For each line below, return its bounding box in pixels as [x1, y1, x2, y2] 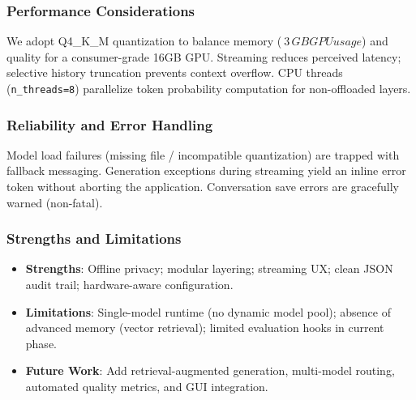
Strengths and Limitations [6, 228, 182, 249]
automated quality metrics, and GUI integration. [25, 378, 268, 395]
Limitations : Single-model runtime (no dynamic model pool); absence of [25, 303, 391, 320]
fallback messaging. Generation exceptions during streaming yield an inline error [6, 162, 406, 179]
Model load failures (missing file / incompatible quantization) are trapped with [6, 146, 400, 163]
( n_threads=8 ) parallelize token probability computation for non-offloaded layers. [6, 80, 411, 96]
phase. [25, 334, 57, 351]
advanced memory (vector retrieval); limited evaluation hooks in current [25, 319, 384, 336]
